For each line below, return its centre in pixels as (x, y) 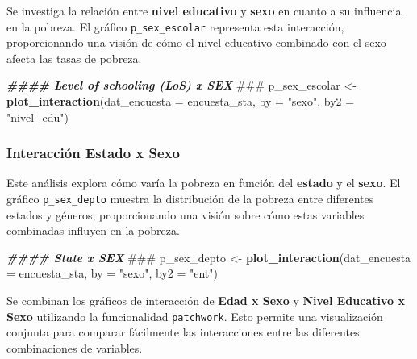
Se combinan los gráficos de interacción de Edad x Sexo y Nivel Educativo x (206, 301)
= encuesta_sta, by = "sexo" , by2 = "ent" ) (112, 273)
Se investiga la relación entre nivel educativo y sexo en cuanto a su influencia (204, 10)
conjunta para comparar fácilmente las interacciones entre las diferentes (183, 332)
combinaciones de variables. (75, 347)
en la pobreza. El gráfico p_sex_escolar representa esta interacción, (175, 26)
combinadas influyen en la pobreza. (93, 230)
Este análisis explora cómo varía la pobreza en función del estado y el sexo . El (204, 183)
